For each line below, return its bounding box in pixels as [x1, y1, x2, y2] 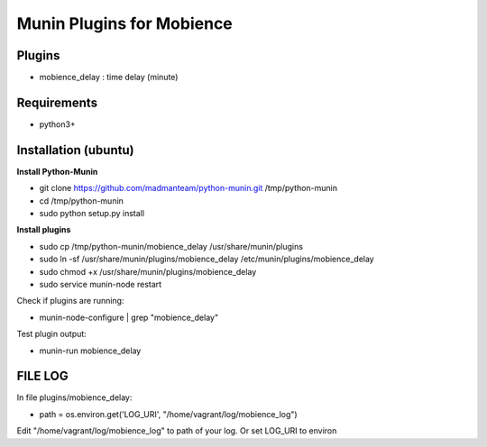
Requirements [16, 95, 98, 110]
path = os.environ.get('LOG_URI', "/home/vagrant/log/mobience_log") [39, 408, 298, 419]
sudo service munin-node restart [39, 279, 162, 289]
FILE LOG [16, 369, 69, 384]
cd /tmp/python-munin [39, 195, 124, 206]
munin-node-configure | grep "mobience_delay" [39, 312, 219, 323]
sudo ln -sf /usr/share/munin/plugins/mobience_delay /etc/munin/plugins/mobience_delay [39, 253, 374, 265]
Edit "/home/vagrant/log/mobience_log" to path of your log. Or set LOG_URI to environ [16, 425, 337, 436]
